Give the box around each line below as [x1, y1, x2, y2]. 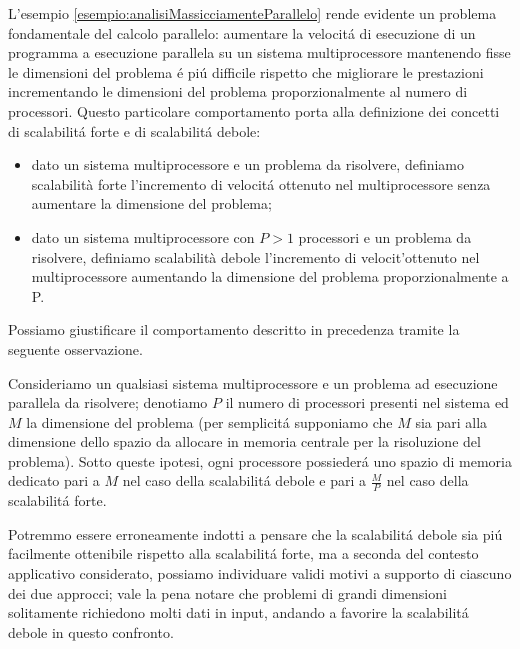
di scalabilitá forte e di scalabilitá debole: [8, 120, 261, 141]
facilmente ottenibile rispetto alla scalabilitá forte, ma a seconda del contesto [8, 543, 479, 564]
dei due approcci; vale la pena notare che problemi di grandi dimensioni [8, 582, 447, 603]
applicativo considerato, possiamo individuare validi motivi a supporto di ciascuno [8, 563, 512, 584]
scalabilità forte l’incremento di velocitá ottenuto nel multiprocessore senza [31, 173, 491, 194]
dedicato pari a [8, 470, 100, 491]
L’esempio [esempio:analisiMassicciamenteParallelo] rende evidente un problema [8, 3, 497, 23]
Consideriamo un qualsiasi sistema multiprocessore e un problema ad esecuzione [8, 372, 498, 393]
